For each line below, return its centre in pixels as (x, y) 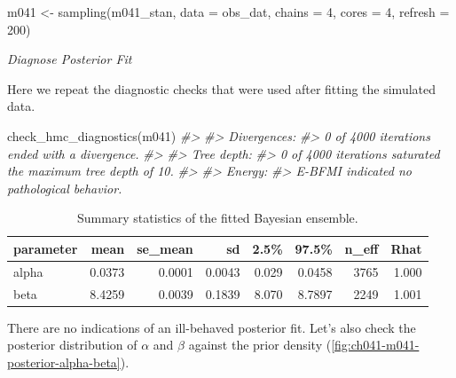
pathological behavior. (65, 188)
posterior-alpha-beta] (64, 362)
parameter (46, 248)
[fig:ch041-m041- (375, 345)
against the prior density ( (260, 345)
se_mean (165, 248)
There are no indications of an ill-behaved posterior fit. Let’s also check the (212, 327)
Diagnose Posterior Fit (70, 59)
